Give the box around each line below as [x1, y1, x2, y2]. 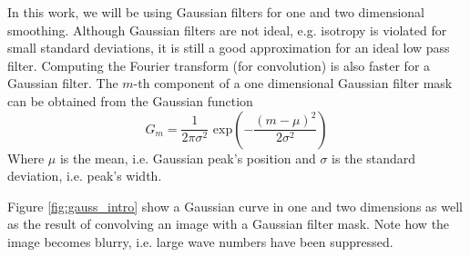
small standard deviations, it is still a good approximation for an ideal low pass [7, 38, 450, 57]
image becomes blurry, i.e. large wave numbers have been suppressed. [7, 232, 393, 251]
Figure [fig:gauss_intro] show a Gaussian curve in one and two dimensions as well [7, 196, 463, 215]
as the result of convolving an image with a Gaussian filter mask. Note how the [7, 214, 450, 233]
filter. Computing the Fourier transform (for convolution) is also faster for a [7, 55, 431, 74]
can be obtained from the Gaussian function [7, 91, 253, 110]
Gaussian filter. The [7, 74, 118, 93]
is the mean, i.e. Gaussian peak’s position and [59, 148, 316, 167]
